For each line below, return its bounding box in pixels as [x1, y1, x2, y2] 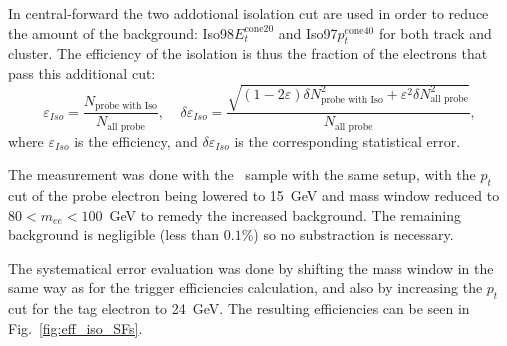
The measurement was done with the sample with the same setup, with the [8, 164, 476, 185]
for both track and [378, 22, 492, 43]
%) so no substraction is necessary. [241, 224, 454, 245]
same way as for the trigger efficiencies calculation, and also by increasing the [8, 277, 483, 298]
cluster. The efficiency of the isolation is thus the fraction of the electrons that [8, 43, 488, 64]
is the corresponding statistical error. [234, 130, 461, 151]
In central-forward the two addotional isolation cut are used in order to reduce [8, 3, 489, 23]
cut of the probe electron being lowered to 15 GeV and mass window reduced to [8, 185, 500, 205]
